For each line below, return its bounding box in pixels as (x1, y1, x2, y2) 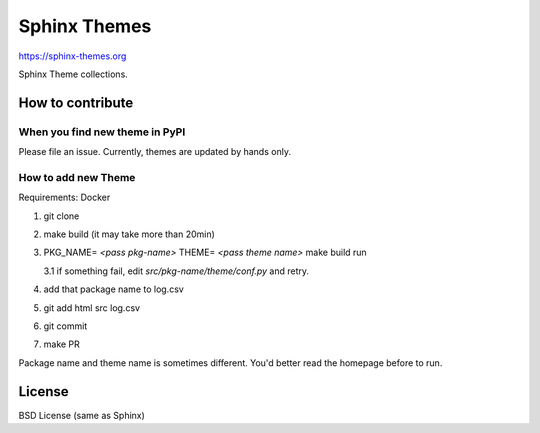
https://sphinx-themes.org (18, 50, 127, 62)
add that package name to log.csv (43, 283, 184, 295)
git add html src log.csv (43, 301, 140, 314)
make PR (43, 338, 80, 350)
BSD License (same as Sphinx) (18, 409, 145, 421)
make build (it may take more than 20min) (43, 228, 215, 240)
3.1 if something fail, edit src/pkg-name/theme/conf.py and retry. (43, 265, 310, 277)
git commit (43, 320, 88, 332)
